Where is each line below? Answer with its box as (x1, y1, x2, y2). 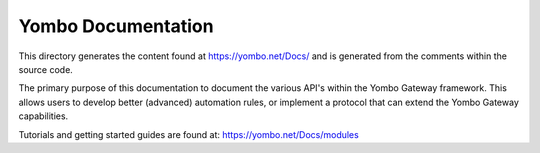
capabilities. (18, 110, 69, 122)
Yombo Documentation (18, 15, 214, 37)
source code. (18, 63, 74, 75)
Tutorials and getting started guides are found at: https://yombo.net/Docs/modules (18, 128, 359, 140)
